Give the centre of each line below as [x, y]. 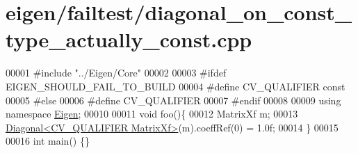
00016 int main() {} [48, 141]
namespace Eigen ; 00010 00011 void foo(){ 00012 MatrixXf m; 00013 [152, 114]
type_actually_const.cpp [129, 39]
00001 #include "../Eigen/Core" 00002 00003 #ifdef [116, 73]
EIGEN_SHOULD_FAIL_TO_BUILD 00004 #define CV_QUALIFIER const [176, 86]
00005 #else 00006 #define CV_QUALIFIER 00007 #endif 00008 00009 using [173, 100]
